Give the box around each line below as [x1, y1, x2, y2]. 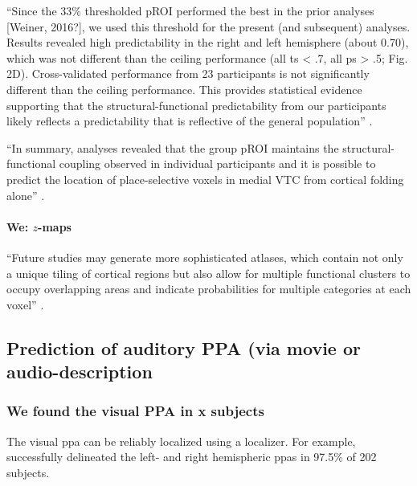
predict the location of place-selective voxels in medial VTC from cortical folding [6, 170, 404, 187]
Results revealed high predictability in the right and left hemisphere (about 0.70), [6, 34, 409, 51]
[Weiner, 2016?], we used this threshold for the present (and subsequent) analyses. [6, 18, 411, 35]
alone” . [6, 186, 45, 203]
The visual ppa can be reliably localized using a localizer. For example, [6, 432, 356, 449]
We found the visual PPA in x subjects [6, 401, 264, 421]
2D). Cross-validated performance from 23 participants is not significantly [6, 65, 370, 82]
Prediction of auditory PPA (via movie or [6, 335, 361, 360]
